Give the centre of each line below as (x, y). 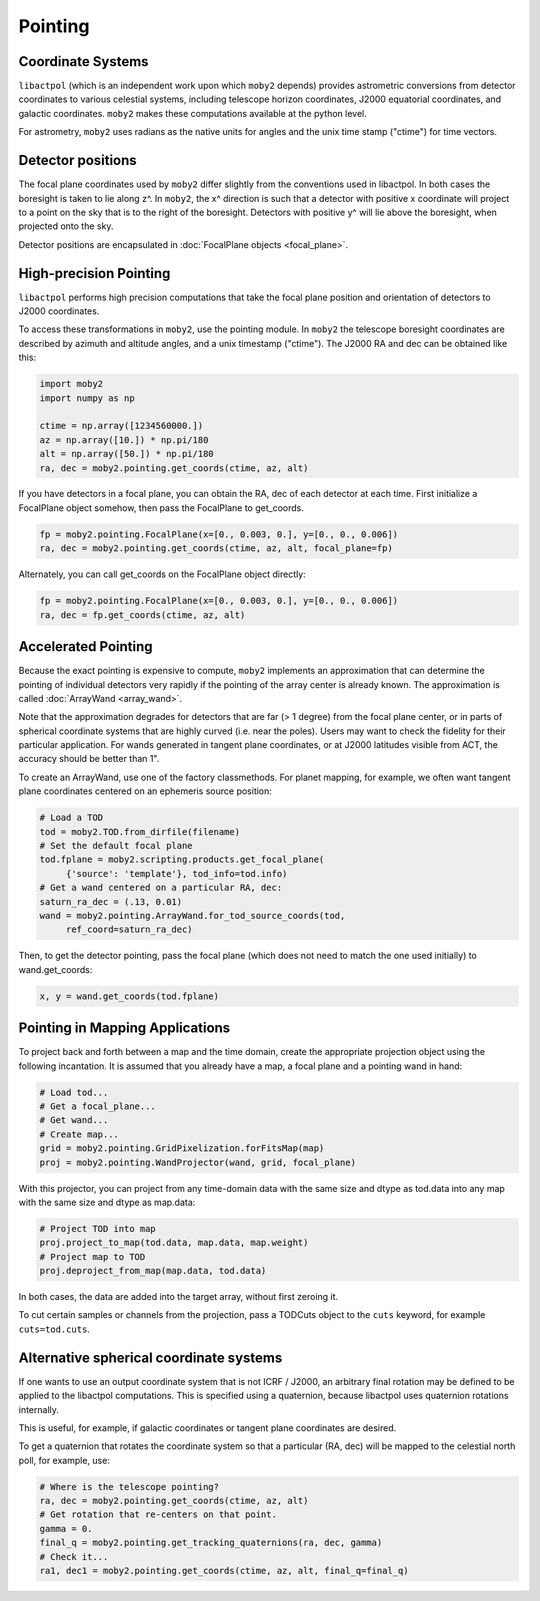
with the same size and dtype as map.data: (107, 1202)
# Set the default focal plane (116, 845)
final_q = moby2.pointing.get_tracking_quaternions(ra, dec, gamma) (211, 1543)
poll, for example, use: (64, 1460)
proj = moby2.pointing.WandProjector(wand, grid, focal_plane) (198, 1162)
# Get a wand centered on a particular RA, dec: (161, 888)
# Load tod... (74, 1092)
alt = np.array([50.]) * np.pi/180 (126, 454)
